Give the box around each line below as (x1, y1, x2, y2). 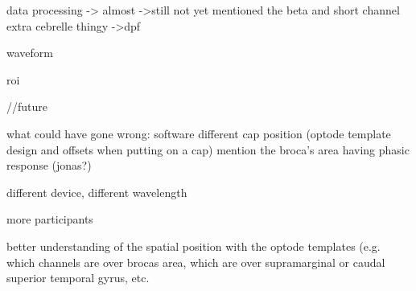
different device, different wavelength (6, 183, 187, 200)
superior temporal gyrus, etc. (6, 269, 150, 286)
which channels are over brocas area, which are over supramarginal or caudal (6, 253, 385, 270)
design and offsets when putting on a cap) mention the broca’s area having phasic (6, 141, 410, 158)
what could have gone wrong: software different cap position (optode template (6, 125, 391, 141)
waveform (6, 44, 53, 61)
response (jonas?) (6, 157, 92, 174)
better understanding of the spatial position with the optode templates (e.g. (6, 237, 381, 254)
